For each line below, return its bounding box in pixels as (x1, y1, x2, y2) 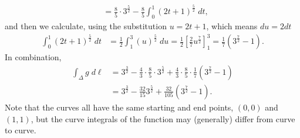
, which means (206, 20, 258, 32)
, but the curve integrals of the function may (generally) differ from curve (31, 112, 295, 125)
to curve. (5, 124, 36, 136)
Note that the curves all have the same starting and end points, (5, 101, 234, 113)
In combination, (5, 51, 62, 63)
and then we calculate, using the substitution (5, 20, 167, 32)
